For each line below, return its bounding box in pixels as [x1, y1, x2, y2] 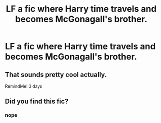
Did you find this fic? [5, 97, 69, 106]
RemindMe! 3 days [5, 83, 43, 89]
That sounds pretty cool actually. [5, 70, 107, 78]
